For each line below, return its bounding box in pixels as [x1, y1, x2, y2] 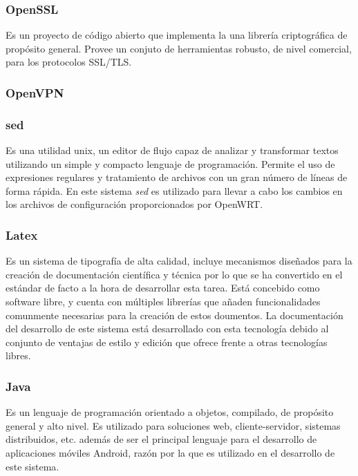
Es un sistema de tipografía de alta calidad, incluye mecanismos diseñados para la [6, 254, 352, 268]
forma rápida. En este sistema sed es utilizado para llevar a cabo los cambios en [6, 183, 343, 198]
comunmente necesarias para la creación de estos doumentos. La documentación [6, 307, 343, 322]
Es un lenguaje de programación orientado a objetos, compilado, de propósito [6, 405, 334, 419]
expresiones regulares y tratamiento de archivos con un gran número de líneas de [6, 170, 348, 184]
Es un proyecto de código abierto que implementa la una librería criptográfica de [6, 28, 348, 42]
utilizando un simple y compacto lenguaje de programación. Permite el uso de [6, 156, 335, 171]
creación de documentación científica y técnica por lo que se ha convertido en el [6, 267, 343, 281]
